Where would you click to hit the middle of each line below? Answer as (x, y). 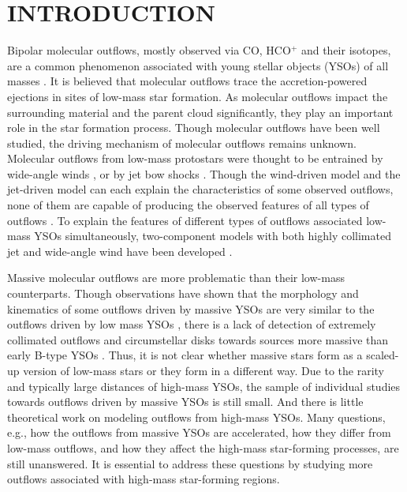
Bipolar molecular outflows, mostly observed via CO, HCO (149, 50)
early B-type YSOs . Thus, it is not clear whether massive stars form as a (185, 355)
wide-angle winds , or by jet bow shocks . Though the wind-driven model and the (204, 173)
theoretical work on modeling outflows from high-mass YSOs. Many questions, (196, 417)
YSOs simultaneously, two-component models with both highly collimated (213, 236)
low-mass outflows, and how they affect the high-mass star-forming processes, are (203, 447)
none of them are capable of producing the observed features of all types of (188, 205)
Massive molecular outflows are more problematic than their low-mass (176, 278)
